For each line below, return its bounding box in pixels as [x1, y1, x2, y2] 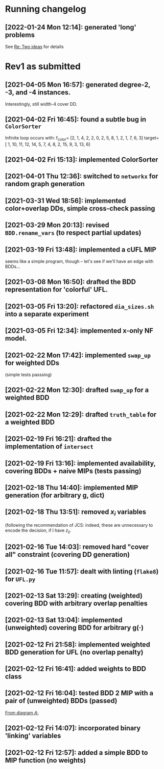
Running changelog [5, 3, 87, 15]
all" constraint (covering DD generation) [5, 550, 130, 559]
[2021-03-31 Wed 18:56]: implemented [5, 197, 126, 205]
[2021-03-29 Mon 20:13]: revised [5, 221, 109, 229]
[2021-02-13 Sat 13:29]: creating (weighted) [5, 591, 143, 600]
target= [144, 135, 159, 141]
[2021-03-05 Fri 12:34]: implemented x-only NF [5, 327, 153, 335]
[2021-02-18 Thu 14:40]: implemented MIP [5, 483, 139, 492]
